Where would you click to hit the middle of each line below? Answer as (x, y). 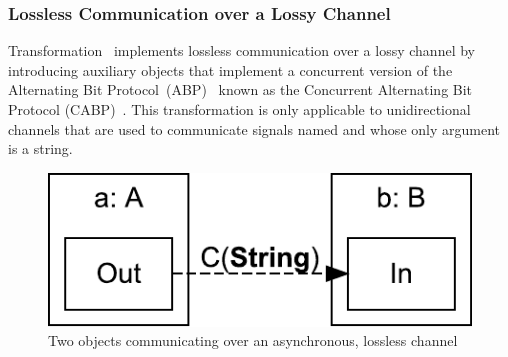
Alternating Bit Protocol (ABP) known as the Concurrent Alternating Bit (240, 89)
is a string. (40, 148)
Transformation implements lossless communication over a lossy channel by (241, 50)
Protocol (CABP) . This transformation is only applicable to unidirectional (239, 109)
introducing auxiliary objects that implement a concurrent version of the (230, 69)
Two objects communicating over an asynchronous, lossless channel (253, 340)
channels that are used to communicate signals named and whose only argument (254, 128)
